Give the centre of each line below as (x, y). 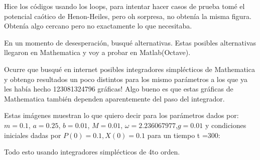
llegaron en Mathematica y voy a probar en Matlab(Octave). (97, 52)
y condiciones (226, 125)
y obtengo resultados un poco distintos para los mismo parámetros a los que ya (126, 79)
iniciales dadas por (33, 135)
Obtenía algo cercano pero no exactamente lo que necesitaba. (98, 26)
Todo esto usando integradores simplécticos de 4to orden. (92, 152)
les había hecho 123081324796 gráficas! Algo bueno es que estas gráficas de (119, 89)
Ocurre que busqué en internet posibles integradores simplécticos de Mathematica (129, 69)
